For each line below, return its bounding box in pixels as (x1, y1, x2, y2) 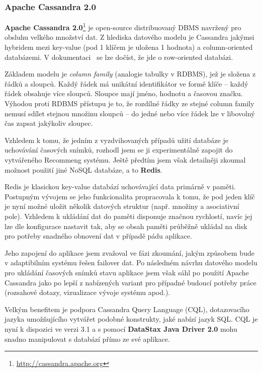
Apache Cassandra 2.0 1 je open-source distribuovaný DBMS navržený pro (5, 21, 241, 32)
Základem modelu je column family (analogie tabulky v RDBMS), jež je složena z (5, 68, 256, 79)
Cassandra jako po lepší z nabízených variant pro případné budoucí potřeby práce (5, 277, 256, 287)
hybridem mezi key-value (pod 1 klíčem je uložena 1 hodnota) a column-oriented (5, 42, 253, 52)
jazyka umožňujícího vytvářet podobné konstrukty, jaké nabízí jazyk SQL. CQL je (5, 314, 258, 324)
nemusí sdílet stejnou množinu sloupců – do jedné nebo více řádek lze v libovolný (5, 108, 255, 118)
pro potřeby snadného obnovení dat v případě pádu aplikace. (5, 231, 192, 241)
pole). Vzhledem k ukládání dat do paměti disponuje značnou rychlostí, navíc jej (5, 210, 252, 221)
